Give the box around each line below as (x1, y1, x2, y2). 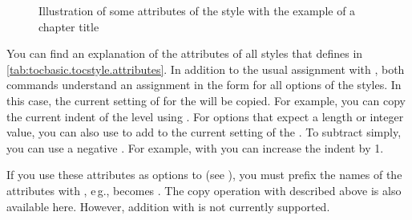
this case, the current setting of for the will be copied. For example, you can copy (6, 92, 406, 108)
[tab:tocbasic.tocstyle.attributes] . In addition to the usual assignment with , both (6, 60, 405, 77)
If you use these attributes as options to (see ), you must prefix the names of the (6, 166, 402, 183)
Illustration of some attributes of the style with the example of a (38, 2, 356, 18)
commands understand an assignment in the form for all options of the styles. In (6, 76, 402, 93)
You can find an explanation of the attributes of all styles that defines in (6, 45, 363, 62)
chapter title (38, 18, 99, 35)
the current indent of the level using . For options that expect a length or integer (6, 108, 404, 124)
